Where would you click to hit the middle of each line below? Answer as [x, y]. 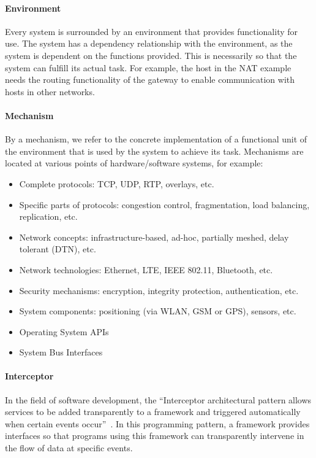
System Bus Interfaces [61, 352]
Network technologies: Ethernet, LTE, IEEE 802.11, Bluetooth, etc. [146, 269]
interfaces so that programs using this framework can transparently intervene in [155, 436]
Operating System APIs [64, 331]
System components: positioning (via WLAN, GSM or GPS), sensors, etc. [158, 311]
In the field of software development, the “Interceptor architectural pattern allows [158, 399]
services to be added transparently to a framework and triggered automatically [153, 412]
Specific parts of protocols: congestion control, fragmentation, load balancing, [164, 204]
